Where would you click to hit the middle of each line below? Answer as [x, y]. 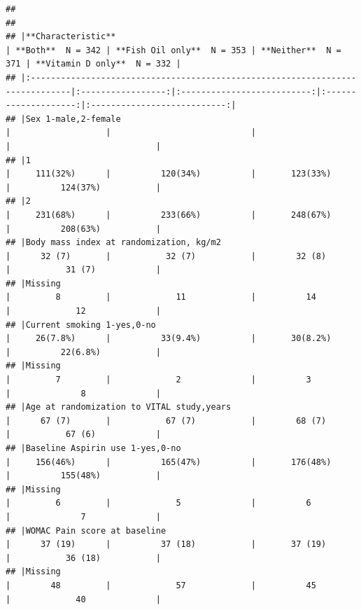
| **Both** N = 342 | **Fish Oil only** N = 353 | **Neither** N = [174, 50]
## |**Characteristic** [61, 37]
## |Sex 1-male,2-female [63, 119]
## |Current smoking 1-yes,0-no [81, 325]
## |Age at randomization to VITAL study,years [119, 407]
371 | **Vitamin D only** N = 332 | [93, 64]
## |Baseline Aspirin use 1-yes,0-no [93, 448]
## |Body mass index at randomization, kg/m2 [113, 243]
